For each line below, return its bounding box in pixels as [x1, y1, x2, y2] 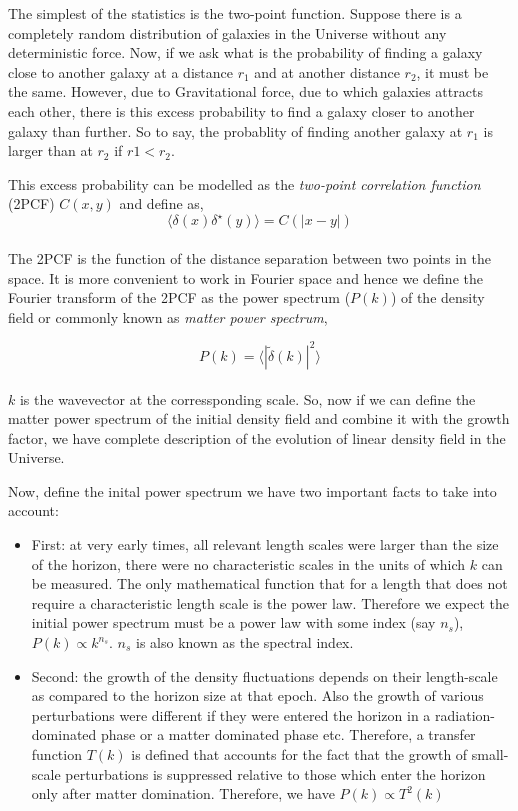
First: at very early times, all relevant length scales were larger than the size [31, 534, 499, 555]
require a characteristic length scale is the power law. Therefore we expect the [31, 592, 509, 613]
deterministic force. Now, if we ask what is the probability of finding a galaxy [8, 42, 483, 63]
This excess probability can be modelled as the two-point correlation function [8, 173, 481, 194]
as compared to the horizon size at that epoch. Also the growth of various [31, 685, 484, 706]
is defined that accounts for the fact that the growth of [131, 744, 468, 764]
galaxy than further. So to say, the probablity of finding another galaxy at [8, 120, 463, 141]
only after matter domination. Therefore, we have [31, 783, 335, 804]
